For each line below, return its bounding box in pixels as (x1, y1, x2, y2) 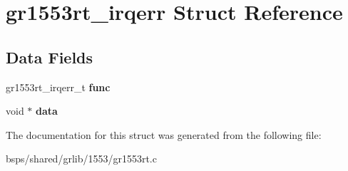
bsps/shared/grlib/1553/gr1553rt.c (6, 151, 157, 166)
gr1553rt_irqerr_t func (6, 79, 111, 94)
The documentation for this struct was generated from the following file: (6, 127, 322, 142)
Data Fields (6, 46, 93, 68)
